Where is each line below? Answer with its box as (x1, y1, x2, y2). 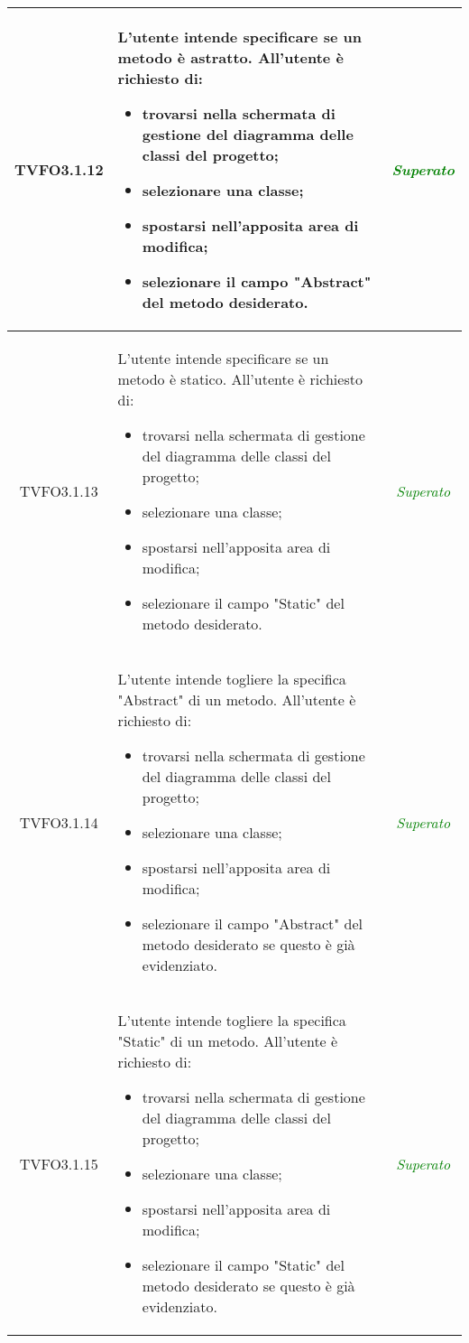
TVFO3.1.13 (19, 480, 98, 501)
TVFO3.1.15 (19, 1152, 98, 1174)
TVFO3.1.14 (19, 811, 98, 833)
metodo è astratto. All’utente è (117, 47, 344, 68)
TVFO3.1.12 (14, 159, 104, 180)
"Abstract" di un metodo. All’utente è (117, 689, 356, 710)
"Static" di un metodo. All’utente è (117, 1031, 338, 1051)
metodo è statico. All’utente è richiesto (117, 368, 363, 389)
